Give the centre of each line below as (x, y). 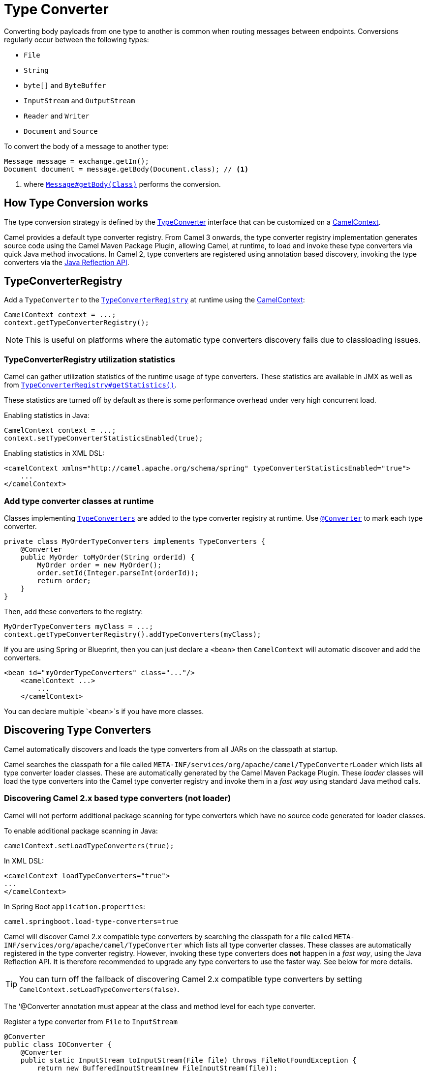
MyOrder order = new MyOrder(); (99, 565)
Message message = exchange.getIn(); (77, 161)
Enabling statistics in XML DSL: (54, 453)
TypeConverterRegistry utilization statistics (90, 359)
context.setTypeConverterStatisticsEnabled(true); (104, 438)
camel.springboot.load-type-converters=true (91, 921)
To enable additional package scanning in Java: (81, 831)
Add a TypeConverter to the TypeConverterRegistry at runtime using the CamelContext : (154, 300)
